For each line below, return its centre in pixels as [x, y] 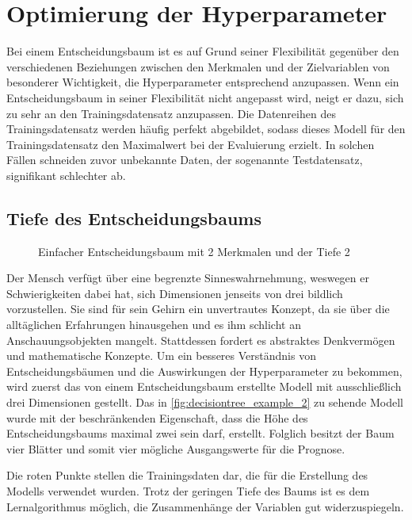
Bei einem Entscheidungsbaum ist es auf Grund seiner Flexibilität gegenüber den [203, 51]
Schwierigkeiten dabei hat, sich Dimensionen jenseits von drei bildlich [175, 293]
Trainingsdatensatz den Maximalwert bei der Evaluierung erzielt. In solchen [191, 144]
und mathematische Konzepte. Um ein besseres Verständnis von [161, 356]
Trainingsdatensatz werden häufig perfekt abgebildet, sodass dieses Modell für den [206, 129]
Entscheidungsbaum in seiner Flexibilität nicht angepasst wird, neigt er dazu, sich [205, 97]
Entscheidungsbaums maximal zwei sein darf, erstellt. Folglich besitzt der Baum [200, 433]
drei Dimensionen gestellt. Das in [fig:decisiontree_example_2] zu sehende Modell [205, 402]
